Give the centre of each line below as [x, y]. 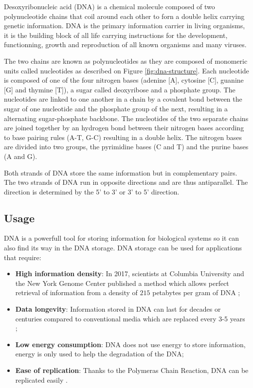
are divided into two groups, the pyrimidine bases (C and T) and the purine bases [126, 147]
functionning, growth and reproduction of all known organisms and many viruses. [125, 44]
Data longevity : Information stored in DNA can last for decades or [118, 309]
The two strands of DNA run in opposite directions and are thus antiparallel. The [126, 182]
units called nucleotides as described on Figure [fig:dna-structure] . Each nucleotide [126, 70]
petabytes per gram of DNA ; [196, 292]
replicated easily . [41, 379]
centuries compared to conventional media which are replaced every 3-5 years [130, 318]
